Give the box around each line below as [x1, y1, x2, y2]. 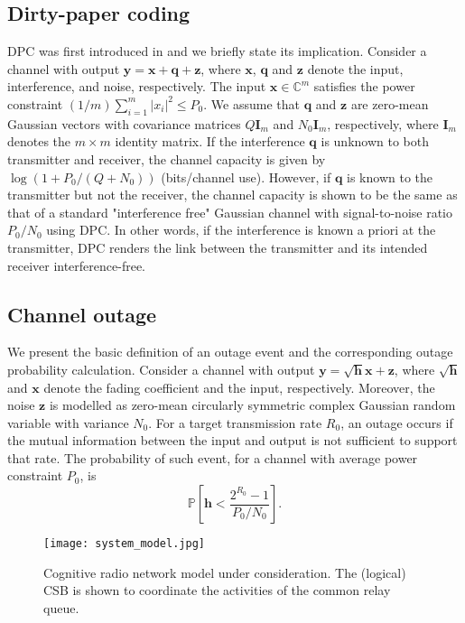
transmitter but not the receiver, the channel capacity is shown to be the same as [7, 185, 458, 204]
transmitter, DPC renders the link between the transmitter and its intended [7, 237, 428, 256]
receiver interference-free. [7, 256, 146, 274]
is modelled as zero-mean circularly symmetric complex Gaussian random [49, 395, 456, 414]
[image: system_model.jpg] [43, 537, 205, 551]
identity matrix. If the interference [115, 132, 305, 151]
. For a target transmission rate [148, 413, 322, 432]
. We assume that [203, 94, 300, 113]
